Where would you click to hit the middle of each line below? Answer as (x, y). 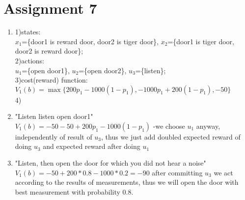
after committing (177, 172)
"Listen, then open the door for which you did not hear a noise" (110, 163)
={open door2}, (103, 70)
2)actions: (29, 60)
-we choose (169, 126)
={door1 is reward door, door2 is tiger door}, (90, 41)
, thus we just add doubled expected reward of (171, 136)
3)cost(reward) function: (51, 80)
